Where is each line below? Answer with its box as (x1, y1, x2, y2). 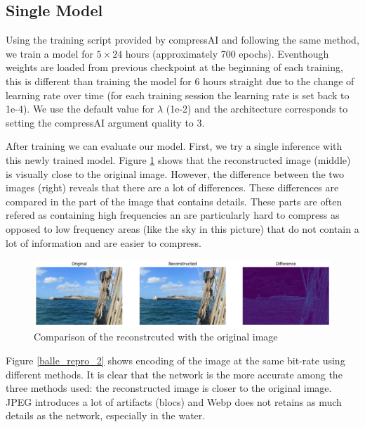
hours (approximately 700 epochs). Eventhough (125, 46, 329, 60)
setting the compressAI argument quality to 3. (6, 115, 205, 129)
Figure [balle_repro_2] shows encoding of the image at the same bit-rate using (6, 352, 345, 367)
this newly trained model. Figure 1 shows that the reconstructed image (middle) (6, 152, 351, 167)
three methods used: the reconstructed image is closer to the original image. (6, 381, 332, 395)
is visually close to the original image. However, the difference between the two (6, 166, 345, 181)
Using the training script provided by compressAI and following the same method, (6, 32, 359, 47)
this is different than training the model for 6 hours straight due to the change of (6, 73, 354, 88)
